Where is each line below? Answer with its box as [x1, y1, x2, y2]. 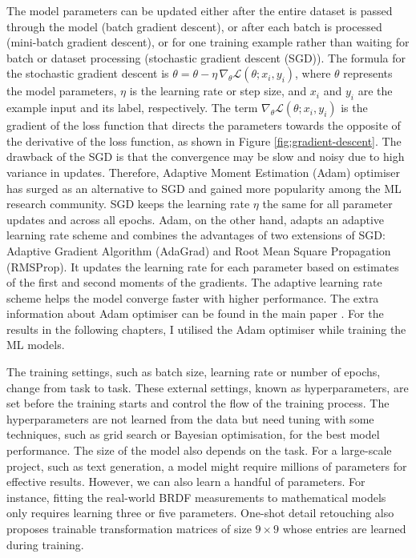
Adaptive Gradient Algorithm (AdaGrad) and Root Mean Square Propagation [6, 242, 391, 259]
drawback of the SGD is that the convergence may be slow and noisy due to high [6, 148, 405, 165]
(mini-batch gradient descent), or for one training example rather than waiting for [6, 34, 410, 50]
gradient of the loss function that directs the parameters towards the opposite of [6, 117, 401, 134]
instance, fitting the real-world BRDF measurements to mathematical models [6, 488, 386, 505]
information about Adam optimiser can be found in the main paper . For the [6, 305, 384, 322]
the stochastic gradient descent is [6, 65, 169, 82]
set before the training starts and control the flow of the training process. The [6, 395, 390, 411]
